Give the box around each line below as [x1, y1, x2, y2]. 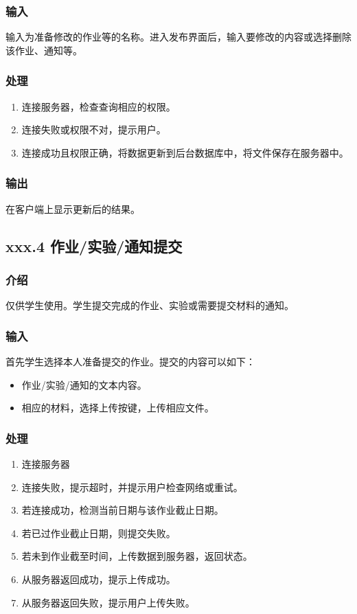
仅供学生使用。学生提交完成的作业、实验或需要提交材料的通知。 [5, 298, 294, 312]
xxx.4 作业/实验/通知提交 [5, 235, 183, 256]
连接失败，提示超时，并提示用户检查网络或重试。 [21, 479, 243, 494]
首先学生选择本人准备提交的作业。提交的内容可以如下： [5, 354, 255, 369]
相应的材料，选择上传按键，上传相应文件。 [21, 400, 214, 415]
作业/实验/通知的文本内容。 [21, 377, 147, 391]
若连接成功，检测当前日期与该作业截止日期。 [21, 503, 224, 517]
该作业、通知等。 [5, 43, 82, 57]
